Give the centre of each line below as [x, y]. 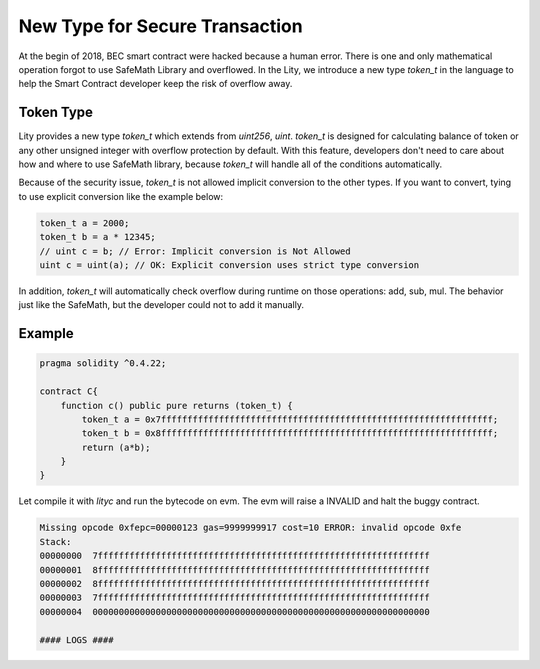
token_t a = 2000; [84, 223]
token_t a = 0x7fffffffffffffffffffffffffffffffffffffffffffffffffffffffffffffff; [290, 419]
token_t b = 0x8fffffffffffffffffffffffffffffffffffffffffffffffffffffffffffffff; [290, 433]
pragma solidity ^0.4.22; [103, 363]
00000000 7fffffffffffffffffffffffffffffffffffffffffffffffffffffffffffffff [234, 556]
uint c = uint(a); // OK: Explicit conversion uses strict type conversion [229, 264]
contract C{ [69, 391]
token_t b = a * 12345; [98, 237]
